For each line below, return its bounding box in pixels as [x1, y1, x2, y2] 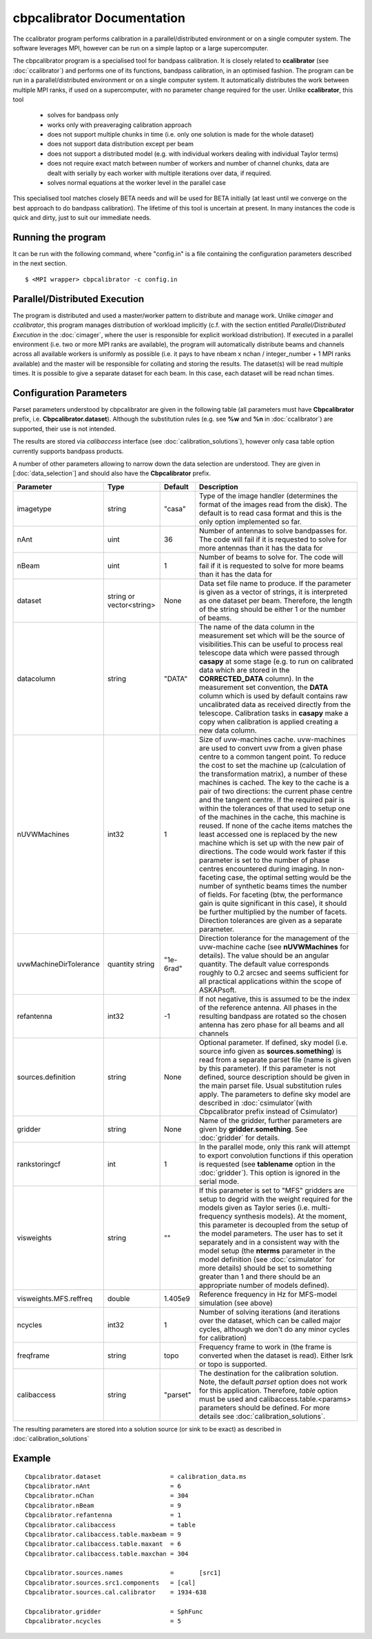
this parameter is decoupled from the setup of [198, 1220, 349, 1229]
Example [12, 1452, 51, 1464]
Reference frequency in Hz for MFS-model [198, 1289, 338, 1299]
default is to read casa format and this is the [198, 508, 342, 517]
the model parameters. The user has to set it [198, 1229, 343, 1238]
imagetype [17, 504, 52, 513]
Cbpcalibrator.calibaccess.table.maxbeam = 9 [25, 1530, 182, 1538]
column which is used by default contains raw [198, 691, 348, 700]
